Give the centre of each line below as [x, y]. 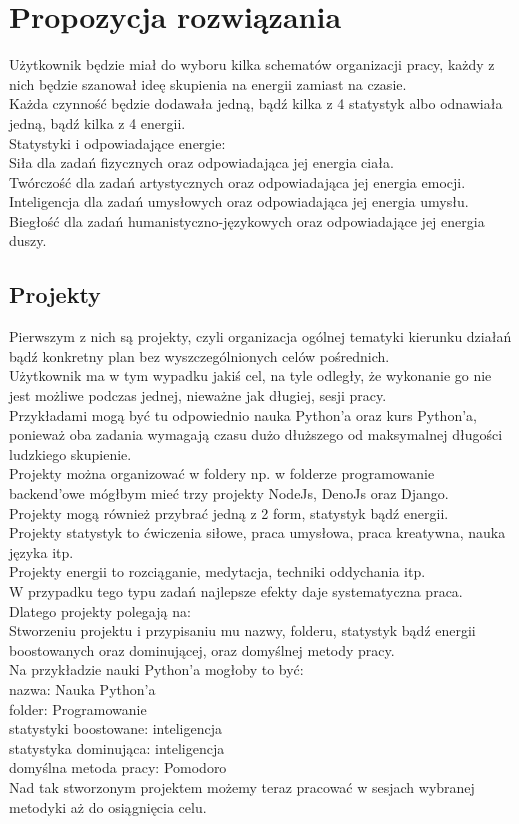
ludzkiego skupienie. [70, 453]
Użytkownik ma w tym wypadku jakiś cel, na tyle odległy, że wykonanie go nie [250, 375]
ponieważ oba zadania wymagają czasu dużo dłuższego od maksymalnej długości [256, 434]
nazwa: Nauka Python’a [82, 688]
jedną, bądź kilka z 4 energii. [97, 122]
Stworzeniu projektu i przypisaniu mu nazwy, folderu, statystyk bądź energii [242, 630]
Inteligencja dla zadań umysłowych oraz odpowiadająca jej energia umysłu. [239, 201]
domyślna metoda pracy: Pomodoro [118, 767]
